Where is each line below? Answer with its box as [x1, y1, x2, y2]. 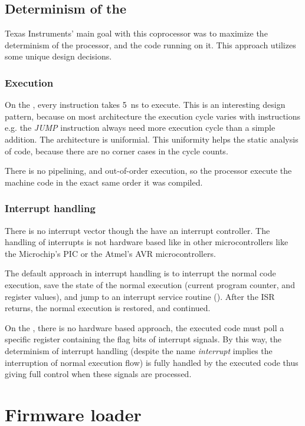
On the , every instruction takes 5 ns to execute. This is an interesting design [5, 98, 286, 111]
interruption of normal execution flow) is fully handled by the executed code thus [5, 356, 299, 368]
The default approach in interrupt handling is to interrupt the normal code [5, 267, 276, 279]
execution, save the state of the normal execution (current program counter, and [5, 278, 295, 290]
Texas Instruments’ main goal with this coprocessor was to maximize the [5, 27, 268, 39]
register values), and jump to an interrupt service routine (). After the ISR [5, 290, 275, 302]
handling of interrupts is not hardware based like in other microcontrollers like [5, 236, 288, 248]
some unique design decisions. [5, 50, 112, 62]
